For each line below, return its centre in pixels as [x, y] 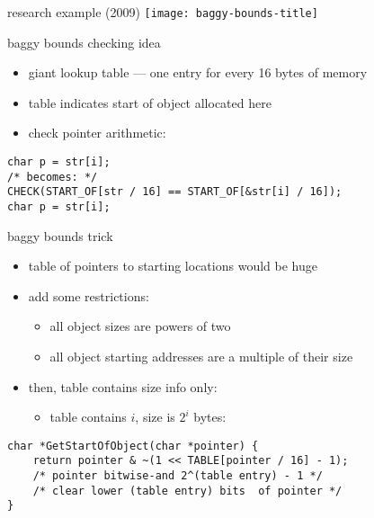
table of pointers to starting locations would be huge [173, 266]
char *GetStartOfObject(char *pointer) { [133, 446]
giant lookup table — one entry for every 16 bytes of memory [198, 72]
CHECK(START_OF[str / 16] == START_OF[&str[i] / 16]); [175, 192]
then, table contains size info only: [123, 386]
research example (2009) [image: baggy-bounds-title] [163, 12]
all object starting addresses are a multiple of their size [201, 357]
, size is [155, 417]
